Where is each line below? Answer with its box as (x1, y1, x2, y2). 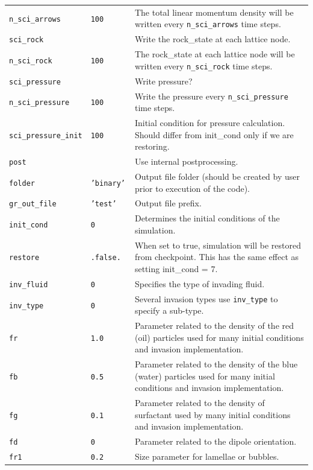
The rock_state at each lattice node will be (134, 48, 295, 60)
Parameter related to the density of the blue (134, 358, 298, 370)
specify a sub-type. (134, 304, 204, 317)
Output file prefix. (134, 197, 202, 209)
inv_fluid (9, 280, 48, 289)
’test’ (90, 200, 117, 209)
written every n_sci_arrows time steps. (134, 17, 281, 30)
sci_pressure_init (9, 131, 82, 140)
